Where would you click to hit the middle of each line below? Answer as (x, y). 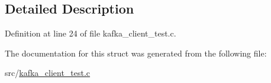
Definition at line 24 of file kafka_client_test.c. (91, 33)
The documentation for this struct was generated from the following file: (136, 53)
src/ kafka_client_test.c (48, 73)
